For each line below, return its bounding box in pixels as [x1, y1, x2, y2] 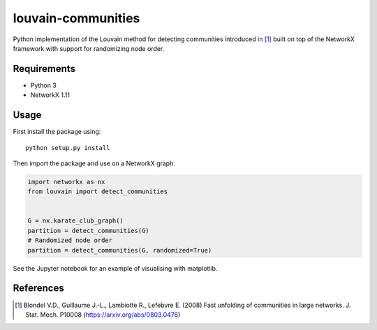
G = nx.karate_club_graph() [27, 217, 124, 225]
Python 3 [30, 81, 57, 89]
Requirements [13, 63, 76, 75]
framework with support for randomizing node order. [13, 44, 165, 52]
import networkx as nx [27, 178, 105, 186]
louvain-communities [13, 10, 140, 26]
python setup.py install [25, 144, 110, 151]
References [13, 283, 64, 294]
